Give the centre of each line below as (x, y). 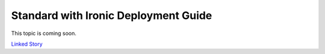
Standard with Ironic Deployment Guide (112, 15)
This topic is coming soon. (44, 33)
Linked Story (27, 44)
